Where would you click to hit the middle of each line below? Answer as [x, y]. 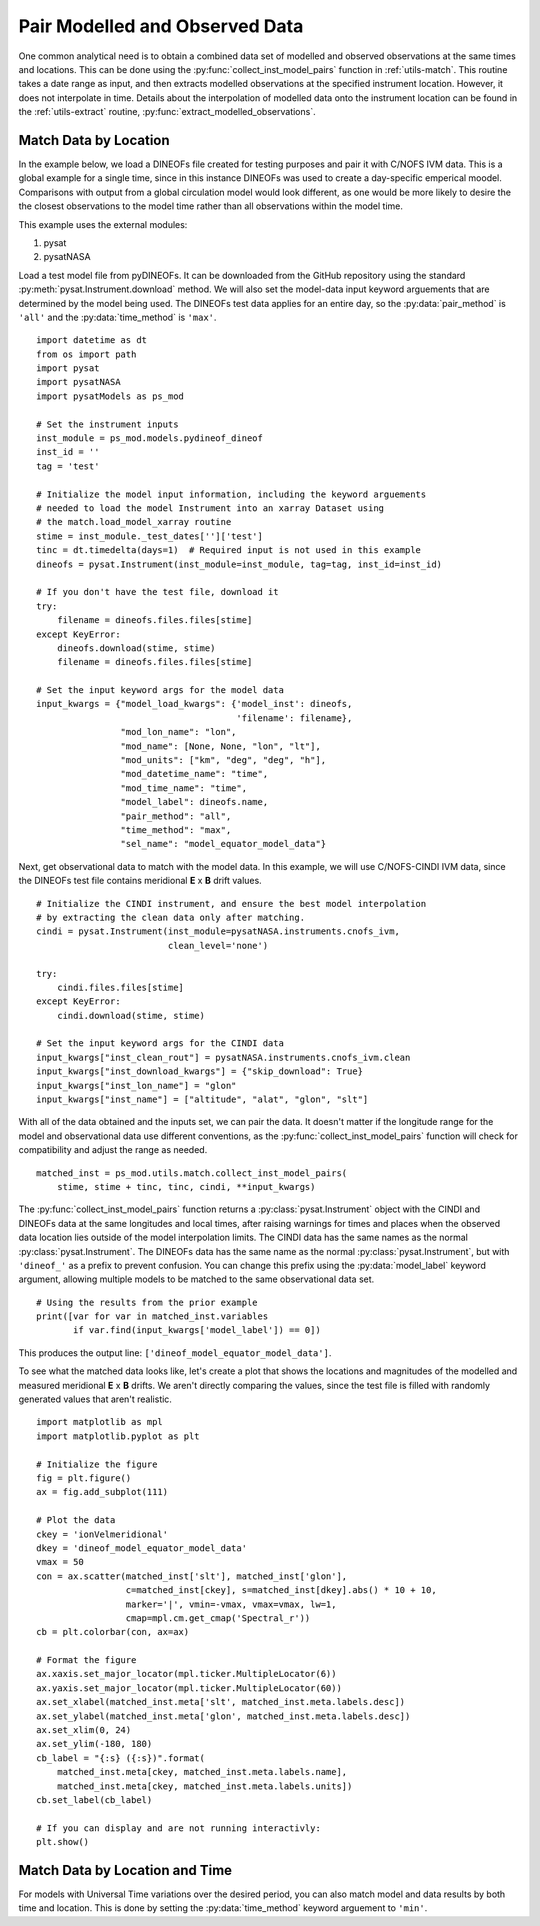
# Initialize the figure [97, 1464]
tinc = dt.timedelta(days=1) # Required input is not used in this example [229, 550]
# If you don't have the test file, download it [157, 592]
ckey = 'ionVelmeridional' [102, 1534]
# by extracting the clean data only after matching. [170, 917]
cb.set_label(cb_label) [94, 1799]
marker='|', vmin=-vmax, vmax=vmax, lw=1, [231, 1604]
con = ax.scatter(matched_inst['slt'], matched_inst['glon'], [192, 1576]
